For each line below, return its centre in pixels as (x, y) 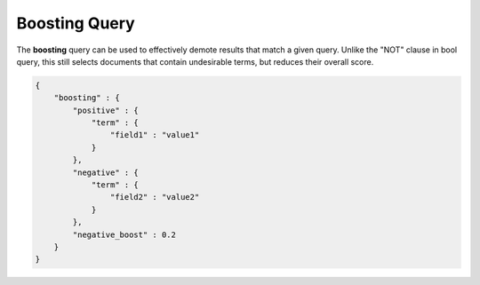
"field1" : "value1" (155, 135)
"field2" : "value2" (155, 197)
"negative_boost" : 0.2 (124, 234)
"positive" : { (106, 110)
